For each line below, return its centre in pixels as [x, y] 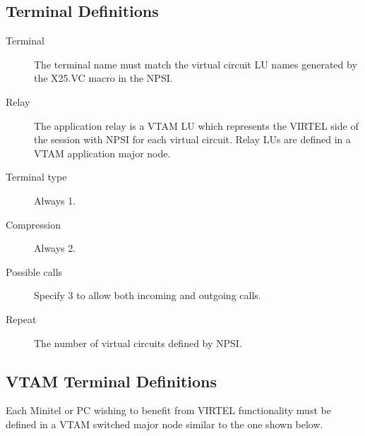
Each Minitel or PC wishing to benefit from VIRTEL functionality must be [168, 410]
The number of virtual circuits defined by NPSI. [138, 343]
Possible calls [34, 271]
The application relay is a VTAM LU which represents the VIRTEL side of [196, 125]
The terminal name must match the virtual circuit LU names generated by [196, 64]
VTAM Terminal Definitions [112, 381]
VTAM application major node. [102, 153]
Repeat [21, 319]
